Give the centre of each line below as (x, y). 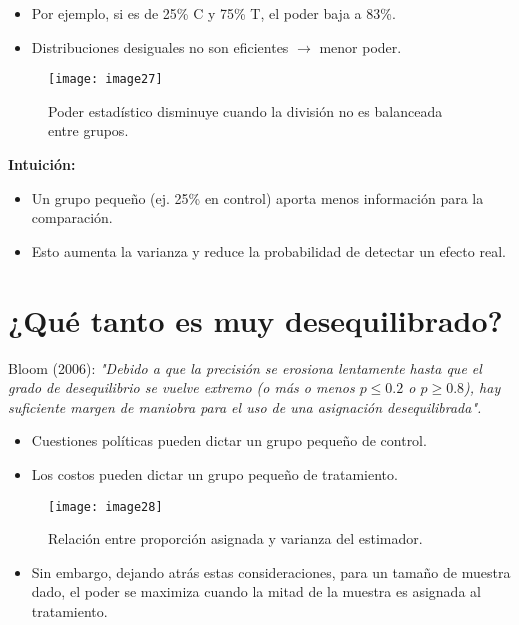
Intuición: (42, 164)
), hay (482, 387)
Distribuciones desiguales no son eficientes (160, 46)
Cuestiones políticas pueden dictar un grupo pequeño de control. (229, 440)
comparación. (72, 217)
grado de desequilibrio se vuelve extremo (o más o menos (181, 387)
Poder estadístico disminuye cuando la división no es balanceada (245, 110)
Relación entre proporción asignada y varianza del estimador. (235, 538)
